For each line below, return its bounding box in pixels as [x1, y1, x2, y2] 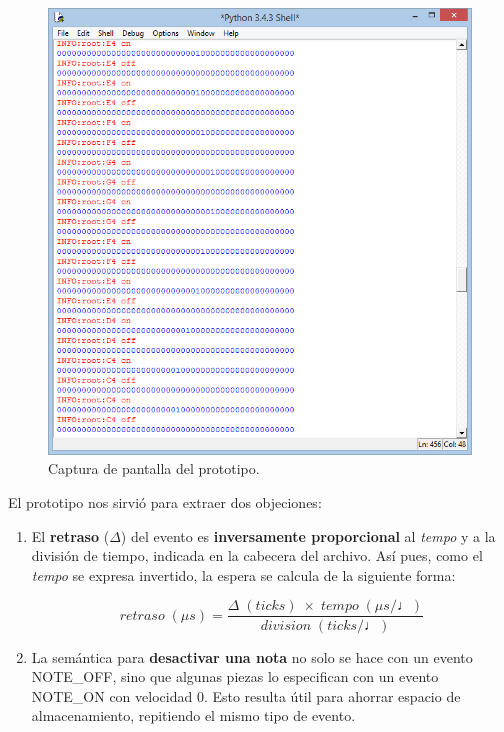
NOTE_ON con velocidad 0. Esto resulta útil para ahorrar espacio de [31, 685, 461, 706]
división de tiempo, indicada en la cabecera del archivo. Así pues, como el [31, 545, 483, 566]
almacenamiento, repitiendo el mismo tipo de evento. [31, 705, 356, 726]
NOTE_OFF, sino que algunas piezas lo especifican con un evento [31, 666, 439, 687]
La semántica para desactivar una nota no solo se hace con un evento [31, 646, 473, 667]
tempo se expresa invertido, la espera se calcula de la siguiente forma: [31, 564, 456, 585]
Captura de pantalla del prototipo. [48, 458, 260, 479]
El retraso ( [31, 525, 110, 546]
